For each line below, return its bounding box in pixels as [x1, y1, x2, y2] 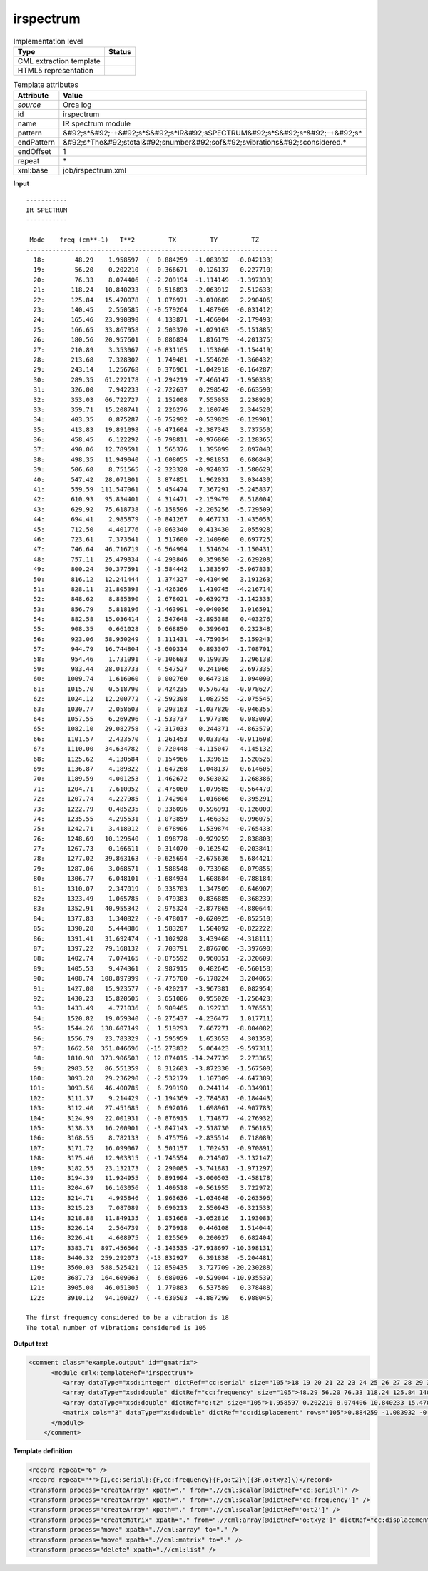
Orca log [63, 100, 92, 110]
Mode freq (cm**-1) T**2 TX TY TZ [29, 236, 260, 244]
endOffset [17, 147, 51, 157]
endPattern [17, 138, 55, 148]
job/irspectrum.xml [63, 165, 126, 175]
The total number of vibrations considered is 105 [26, 1324, 207, 1331]
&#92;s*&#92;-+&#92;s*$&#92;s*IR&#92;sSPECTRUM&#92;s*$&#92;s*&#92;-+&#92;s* [63, 128, 362, 138]
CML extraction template [17, 56, 101, 66]
